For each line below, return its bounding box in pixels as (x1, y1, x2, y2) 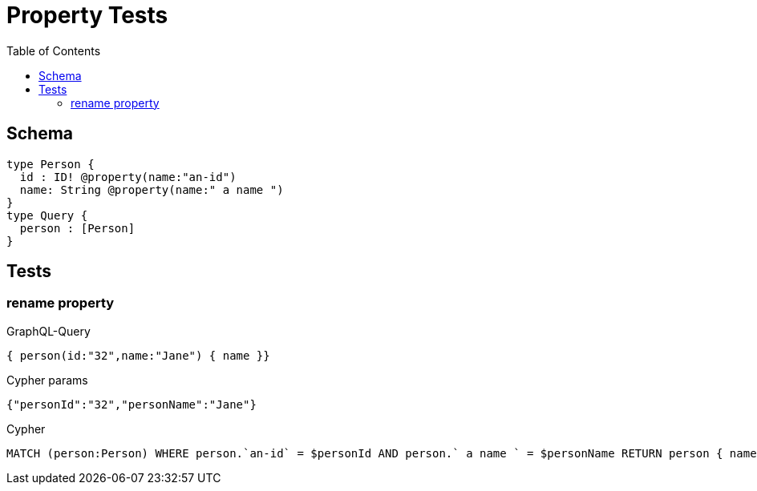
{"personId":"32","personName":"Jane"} (6, 397, 257, 411)
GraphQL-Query (6, 324, 91, 338)
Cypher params (6, 372, 88, 387)
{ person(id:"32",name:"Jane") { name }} (6, 348, 270, 362)
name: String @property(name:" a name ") (19, 183, 284, 196)
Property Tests (6, 2, 168, 29)
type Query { (6, 208, 88, 222)
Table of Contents (6, 43, 101, 58)
